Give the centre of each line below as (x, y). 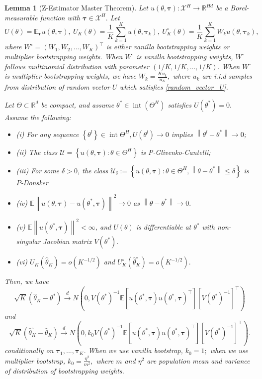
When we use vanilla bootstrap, (135, 350)
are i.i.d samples (227, 76)
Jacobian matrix (67, 241)
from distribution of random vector (57, 87)
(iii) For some (38, 170)
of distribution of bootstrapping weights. (64, 371)
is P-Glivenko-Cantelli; (175, 152)
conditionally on (29, 350)
